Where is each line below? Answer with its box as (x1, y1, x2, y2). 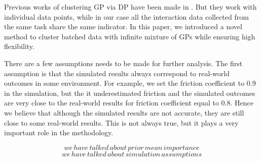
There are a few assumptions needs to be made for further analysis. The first (4, 58, 243, 68)
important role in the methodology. (4, 127, 114, 138)
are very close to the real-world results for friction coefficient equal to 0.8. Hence (4, 97, 253, 108)
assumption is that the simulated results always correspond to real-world (4, 68, 230, 78)
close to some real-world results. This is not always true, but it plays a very (4, 117, 239, 128)
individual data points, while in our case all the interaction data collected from (4, 11, 249, 22)
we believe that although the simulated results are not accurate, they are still (4, 107, 244, 118)
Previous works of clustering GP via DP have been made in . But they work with (4, 2, 257, 12)
